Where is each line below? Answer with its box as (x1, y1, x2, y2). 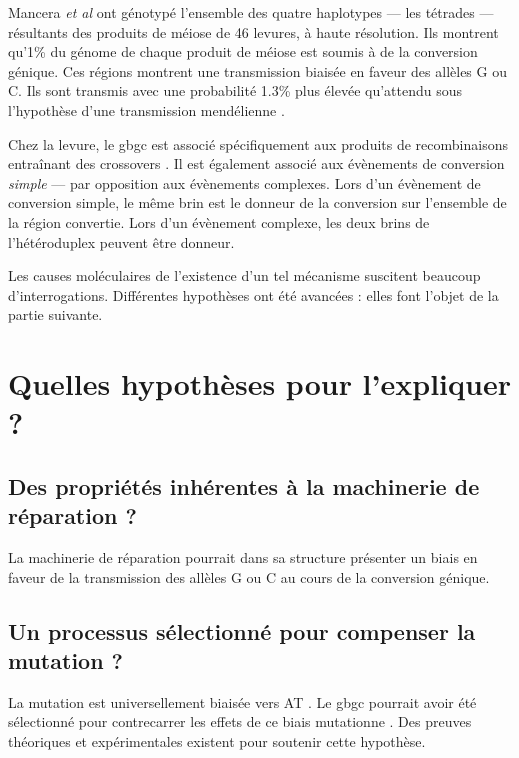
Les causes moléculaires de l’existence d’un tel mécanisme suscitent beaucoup (8, 265, 481, 286)
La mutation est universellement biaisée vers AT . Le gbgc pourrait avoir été (8, 691, 477, 712)
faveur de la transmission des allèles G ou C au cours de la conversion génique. (8, 566, 490, 587)
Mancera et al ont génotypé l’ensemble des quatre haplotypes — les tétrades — (8, 2, 494, 22)
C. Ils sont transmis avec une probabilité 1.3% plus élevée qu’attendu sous (8, 80, 463, 101)
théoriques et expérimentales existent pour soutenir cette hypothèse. (8, 731, 426, 752)
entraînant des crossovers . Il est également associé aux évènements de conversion (8, 153, 505, 174)
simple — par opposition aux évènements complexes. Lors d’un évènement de (8, 172, 481, 193)
